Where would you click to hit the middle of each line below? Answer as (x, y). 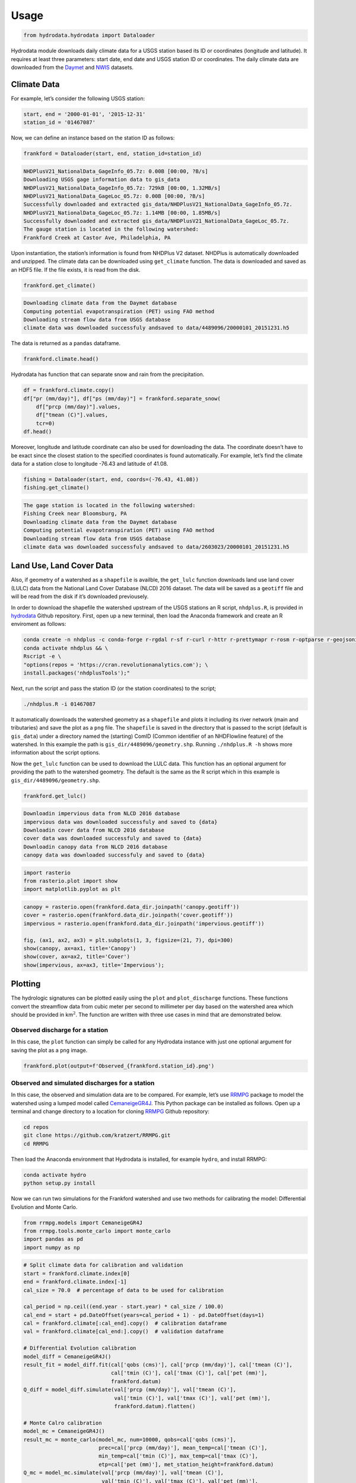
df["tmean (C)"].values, (72, 415)
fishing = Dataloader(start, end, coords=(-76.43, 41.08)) (111, 480)
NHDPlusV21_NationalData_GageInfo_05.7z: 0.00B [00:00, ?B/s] (116, 171)
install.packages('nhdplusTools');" (77, 673)
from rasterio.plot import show (71, 881)
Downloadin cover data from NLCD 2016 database (94, 830)
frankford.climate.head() (61, 359)
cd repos (36, 1127)
